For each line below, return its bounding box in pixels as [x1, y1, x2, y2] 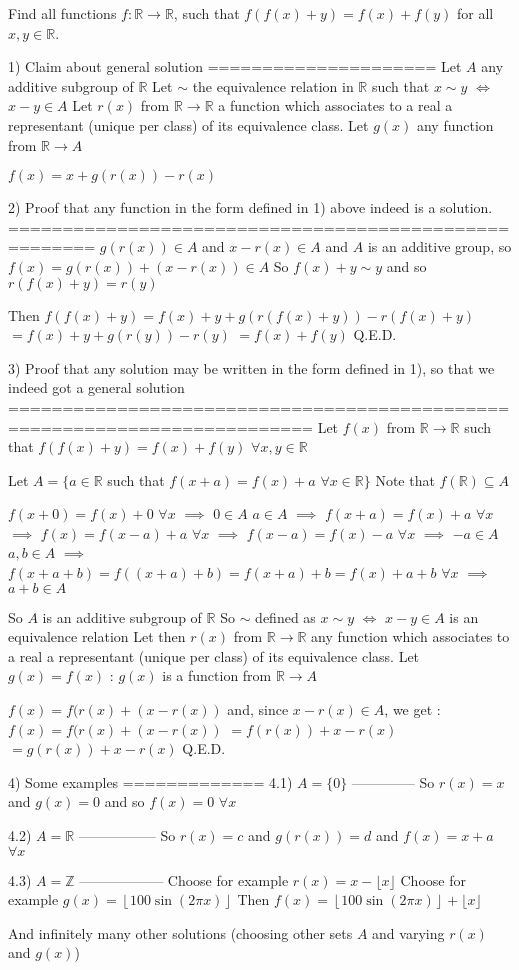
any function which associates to [311, 626, 510, 647]
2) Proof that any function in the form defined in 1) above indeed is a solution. [8, 197, 493, 218]
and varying [372, 922, 445, 943]
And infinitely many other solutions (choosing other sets [8, 922, 353, 943]
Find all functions [8, 3, 117, 23]
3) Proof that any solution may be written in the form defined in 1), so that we [8, 357, 495, 378]
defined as [255, 606, 316, 627]
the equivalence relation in [192, 75, 354, 96]
